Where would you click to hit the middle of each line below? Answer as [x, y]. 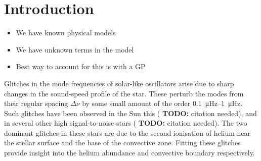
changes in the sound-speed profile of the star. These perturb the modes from [124, 93]
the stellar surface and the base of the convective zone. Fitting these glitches [122, 143]
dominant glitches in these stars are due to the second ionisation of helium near [127, 132]
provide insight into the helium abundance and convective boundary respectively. [129, 153]
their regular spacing [36, 103]
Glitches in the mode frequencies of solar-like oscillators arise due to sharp [119, 83]
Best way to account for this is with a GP [81, 66]
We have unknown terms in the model [75, 49]
